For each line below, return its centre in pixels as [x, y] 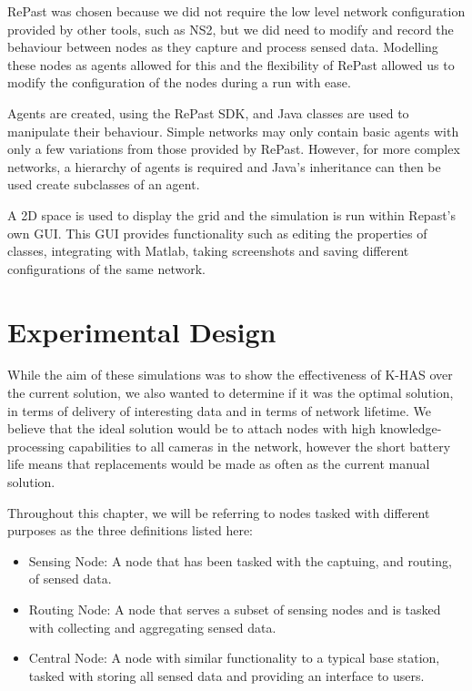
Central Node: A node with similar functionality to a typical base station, [234, 658]
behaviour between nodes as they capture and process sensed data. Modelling [223, 47]
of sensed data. [70, 579]
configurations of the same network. [107, 268]
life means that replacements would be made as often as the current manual [219, 464]
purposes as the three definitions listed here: [131, 530]
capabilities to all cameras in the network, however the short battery [260, 446]
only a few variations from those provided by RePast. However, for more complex [234, 149]
